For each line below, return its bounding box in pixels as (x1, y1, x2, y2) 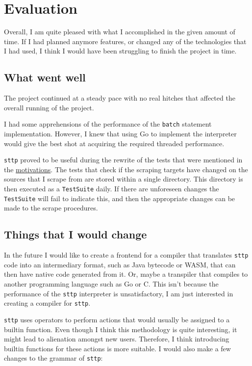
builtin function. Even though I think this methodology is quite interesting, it (4, 324, 237, 334)
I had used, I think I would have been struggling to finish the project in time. (4, 46, 237, 56)
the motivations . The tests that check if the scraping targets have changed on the (4, 164, 248, 174)
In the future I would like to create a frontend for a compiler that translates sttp (4, 250, 249, 260)
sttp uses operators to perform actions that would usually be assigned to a (4, 314, 230, 324)
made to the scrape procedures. (4, 203, 98, 213)
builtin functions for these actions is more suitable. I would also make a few (4, 343, 231, 353)
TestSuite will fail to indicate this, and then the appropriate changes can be (4, 193, 235, 203)
